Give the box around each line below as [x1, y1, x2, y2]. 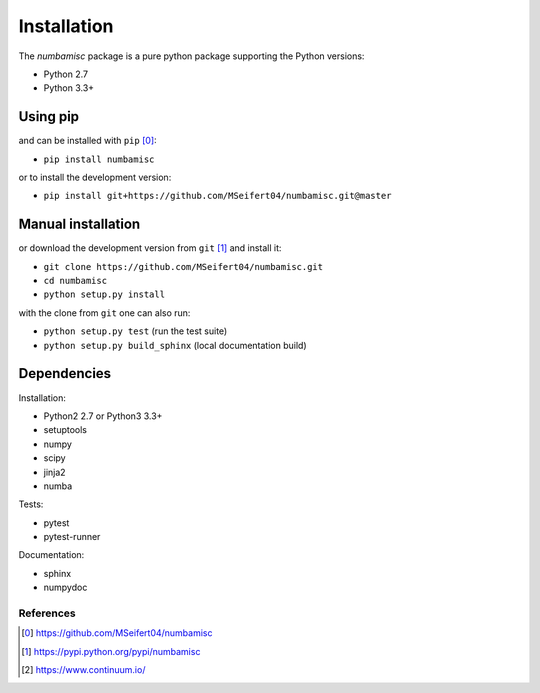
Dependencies [18, 365, 112, 382]
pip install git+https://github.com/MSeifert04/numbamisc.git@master [43, 190, 392, 202]
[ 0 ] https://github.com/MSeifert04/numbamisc [21, 627, 213, 639]
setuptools [43, 424, 87, 436]
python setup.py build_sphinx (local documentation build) [43, 339, 307, 351]
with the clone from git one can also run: [18, 306, 191, 319]
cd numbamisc [43, 275, 108, 287]
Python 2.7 [43, 68, 89, 80]
